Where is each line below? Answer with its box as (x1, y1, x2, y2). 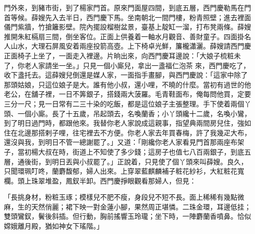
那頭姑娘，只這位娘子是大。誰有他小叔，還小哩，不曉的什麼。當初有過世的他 (4, 79, 251, 89)
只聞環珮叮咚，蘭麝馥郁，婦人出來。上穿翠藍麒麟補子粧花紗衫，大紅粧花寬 (4, 166, 244, 176)
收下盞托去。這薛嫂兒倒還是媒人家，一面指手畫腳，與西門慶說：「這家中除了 (4, 70, 248, 80)
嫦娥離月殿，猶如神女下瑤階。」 (4, 221, 103, 231)
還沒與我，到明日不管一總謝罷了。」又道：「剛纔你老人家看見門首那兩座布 (4, 137, 237, 147)
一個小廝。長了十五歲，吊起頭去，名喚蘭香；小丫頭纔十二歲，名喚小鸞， (17, 108, 251, 118)
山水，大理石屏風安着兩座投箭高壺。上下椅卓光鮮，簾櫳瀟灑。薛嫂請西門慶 (10, 41, 251, 51)
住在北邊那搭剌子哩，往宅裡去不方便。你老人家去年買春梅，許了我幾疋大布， (4, 127, 251, 137)
